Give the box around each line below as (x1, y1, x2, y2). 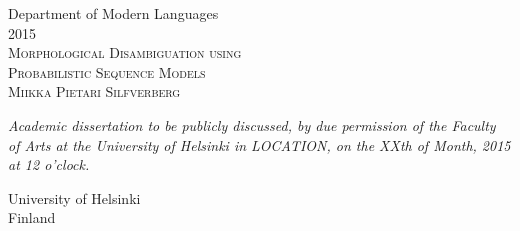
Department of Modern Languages (8, 3, 219, 23)
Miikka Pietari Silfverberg (8, 81, 181, 102)
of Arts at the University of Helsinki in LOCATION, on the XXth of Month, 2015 (8, 134, 511, 155)
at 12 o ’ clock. (8, 154, 90, 175)
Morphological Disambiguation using (8, 42, 242, 63)
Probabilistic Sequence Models (8, 61, 206, 82)
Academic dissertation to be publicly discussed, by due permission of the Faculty (8, 114, 496, 135)
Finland (8, 207, 56, 228)
